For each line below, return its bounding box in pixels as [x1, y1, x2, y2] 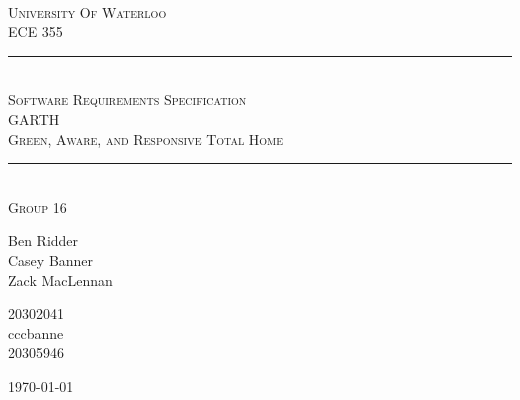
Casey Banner [8, 249, 94, 270]
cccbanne [8, 322, 64, 343]
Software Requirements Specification [8, 89, 247, 110]
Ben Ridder [8, 230, 79, 251]
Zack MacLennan [8, 269, 113, 290]
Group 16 [8, 196, 67, 217]
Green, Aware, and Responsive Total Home [8, 128, 284, 149]
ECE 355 [8, 21, 63, 42]
